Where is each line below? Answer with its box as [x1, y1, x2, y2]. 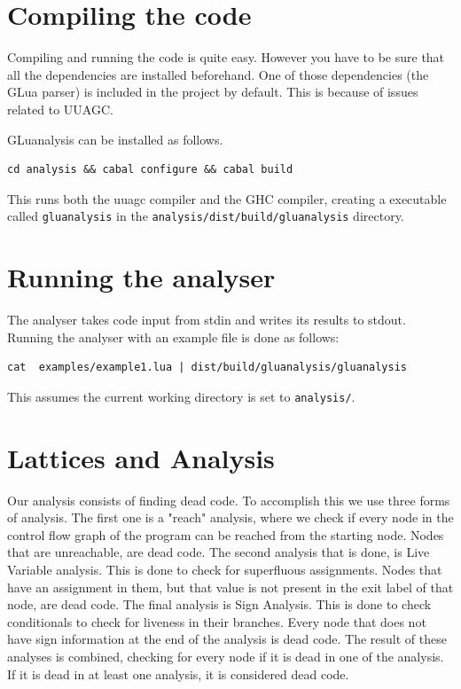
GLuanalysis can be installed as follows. [7, 129, 223, 148]
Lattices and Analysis [7, 439, 275, 475]
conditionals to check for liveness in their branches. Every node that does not [7, 612, 426, 630]
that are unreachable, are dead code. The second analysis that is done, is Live [7, 543, 430, 561]
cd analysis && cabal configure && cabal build [7, 163, 293, 176]
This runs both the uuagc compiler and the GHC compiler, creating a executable [7, 189, 447, 207]
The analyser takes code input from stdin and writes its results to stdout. [7, 310, 406, 329]
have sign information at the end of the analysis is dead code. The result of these [7, 630, 447, 648]
